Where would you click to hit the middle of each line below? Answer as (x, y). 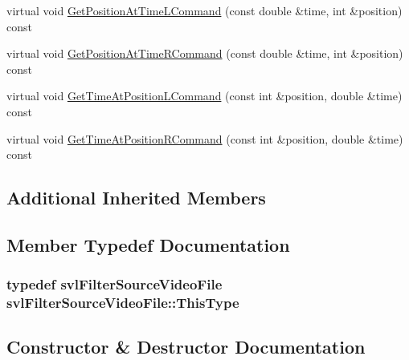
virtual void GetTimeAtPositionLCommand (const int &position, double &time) (204, 96)
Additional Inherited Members (136, 198)
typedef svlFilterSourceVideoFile (115, 284)
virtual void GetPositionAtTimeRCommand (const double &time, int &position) (205, 53)
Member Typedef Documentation (148, 244)
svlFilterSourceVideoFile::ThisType (123, 303)
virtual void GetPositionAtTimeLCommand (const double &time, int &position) (204, 10)
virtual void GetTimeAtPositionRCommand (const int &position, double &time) (205, 138)
